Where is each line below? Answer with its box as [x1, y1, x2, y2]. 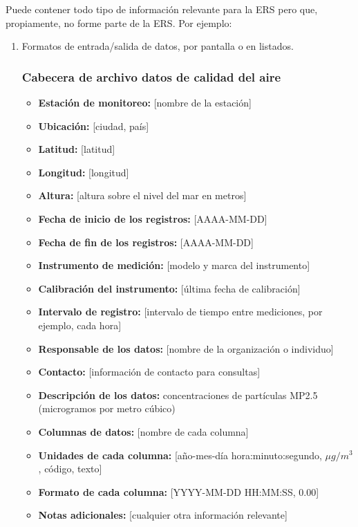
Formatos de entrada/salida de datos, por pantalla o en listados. [21, 39, 294, 53]
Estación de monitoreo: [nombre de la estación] [38, 95, 252, 109]
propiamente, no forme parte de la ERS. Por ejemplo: [6, 15, 232, 30]
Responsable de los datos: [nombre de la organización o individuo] [38, 341, 334, 355]
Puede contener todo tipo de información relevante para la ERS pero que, [6, 2, 318, 16]
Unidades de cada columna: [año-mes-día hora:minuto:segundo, [38, 447, 322, 462]
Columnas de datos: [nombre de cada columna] [38, 424, 249, 438]
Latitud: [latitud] [38, 142, 115, 156]
